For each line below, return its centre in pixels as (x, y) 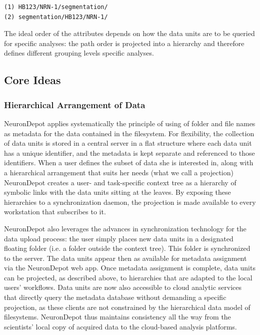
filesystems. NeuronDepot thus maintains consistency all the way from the (117, 317)
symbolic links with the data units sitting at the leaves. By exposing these (117, 192)
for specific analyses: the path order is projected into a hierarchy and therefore (124, 43)
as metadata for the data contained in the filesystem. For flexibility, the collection (129, 133)
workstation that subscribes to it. (55, 212)
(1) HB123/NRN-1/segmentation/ (56, 7)
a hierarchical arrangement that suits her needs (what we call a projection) (119, 172)
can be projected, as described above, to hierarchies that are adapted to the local (128, 277)
